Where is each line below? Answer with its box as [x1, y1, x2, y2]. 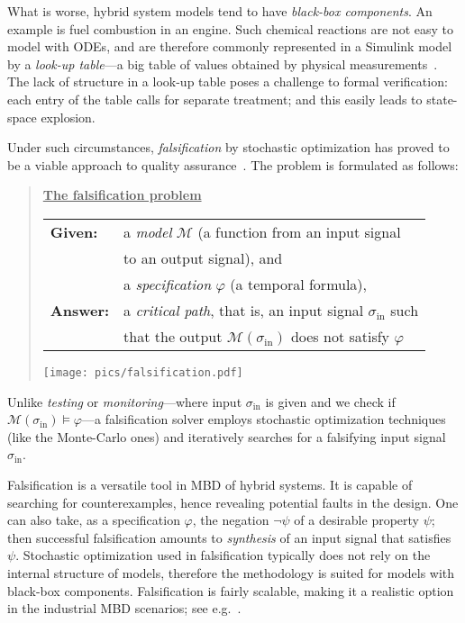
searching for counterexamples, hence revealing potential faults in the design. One [7, 492, 459, 511]
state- [426, 89, 458, 108]
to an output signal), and [123, 247, 283, 268]
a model [123, 221, 172, 242]
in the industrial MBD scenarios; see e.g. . [7, 599, 242, 618]
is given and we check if [265, 392, 396, 411]
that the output [123, 325, 223, 347]
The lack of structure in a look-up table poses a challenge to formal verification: [7, 72, 448, 91]
